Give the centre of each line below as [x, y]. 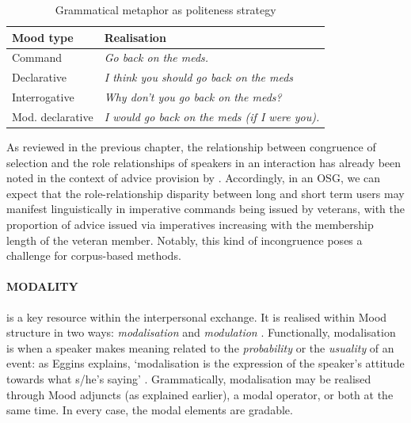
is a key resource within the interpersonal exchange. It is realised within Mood [197, 316]
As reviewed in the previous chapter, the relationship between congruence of [191, 147]
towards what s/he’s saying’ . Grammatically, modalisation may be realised [189, 378]
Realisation [135, 37]
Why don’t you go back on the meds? [193, 97]
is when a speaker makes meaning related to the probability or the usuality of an [200, 347]
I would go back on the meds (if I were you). [212, 116]
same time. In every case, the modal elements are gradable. [150, 410]
